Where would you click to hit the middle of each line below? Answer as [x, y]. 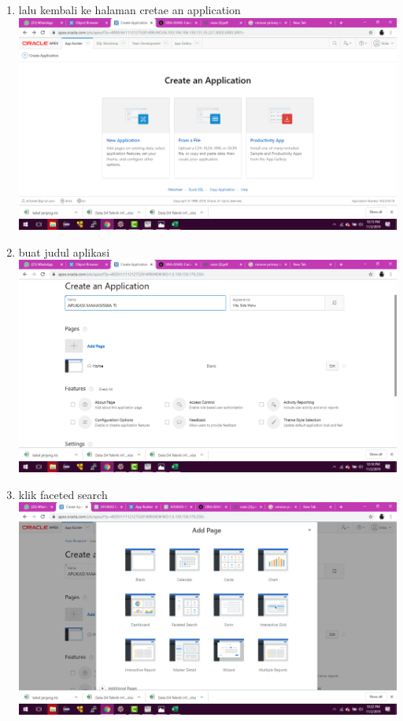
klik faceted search [63, 494]
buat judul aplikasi [64, 251]
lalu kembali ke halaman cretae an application [129, 9]
